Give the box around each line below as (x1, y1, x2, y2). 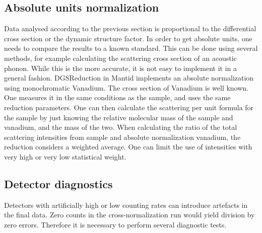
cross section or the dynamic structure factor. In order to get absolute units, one (4, 33, 252, 43)
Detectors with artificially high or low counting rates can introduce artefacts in (4, 199, 248, 210)
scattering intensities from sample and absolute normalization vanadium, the (4, 131, 241, 142)
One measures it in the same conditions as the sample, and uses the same (4, 92, 231, 103)
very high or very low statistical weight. (4, 151, 126, 162)
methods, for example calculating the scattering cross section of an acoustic (4, 52, 237, 63)
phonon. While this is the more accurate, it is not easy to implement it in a (4, 62, 237, 73)
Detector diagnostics (4, 176, 113, 191)
